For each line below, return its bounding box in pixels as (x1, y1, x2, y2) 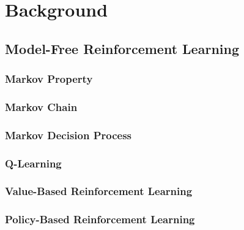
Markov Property (5, 71, 93, 86)
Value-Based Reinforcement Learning (5, 183, 193, 199)
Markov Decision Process (5, 127, 132, 142)
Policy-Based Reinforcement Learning (5, 212, 195, 227)
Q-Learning (5, 155, 62, 171)
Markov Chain (5, 99, 78, 114)
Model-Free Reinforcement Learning (5, 39, 239, 58)
